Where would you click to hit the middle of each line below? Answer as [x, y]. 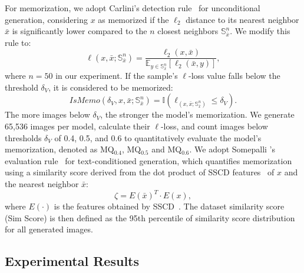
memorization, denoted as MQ [60, 149]
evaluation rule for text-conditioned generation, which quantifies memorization [148, 160]
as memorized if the [133, 19]
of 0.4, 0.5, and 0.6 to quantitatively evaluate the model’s [158, 137]
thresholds [23, 137]
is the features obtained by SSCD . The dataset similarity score [169, 206]
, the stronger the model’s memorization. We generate [197, 114]
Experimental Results [72, 261]
